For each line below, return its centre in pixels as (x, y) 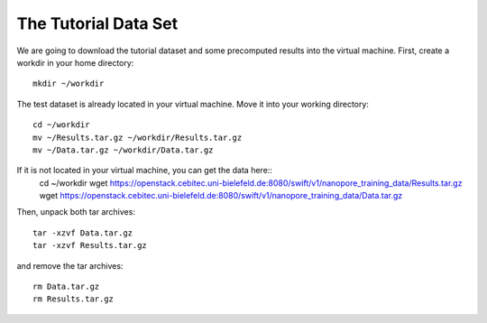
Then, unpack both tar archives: (76, 212)
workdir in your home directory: (75, 62)
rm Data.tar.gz (66, 287)
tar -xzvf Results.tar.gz (90, 245)
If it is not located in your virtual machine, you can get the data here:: (144, 171)
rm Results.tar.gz (74, 299)
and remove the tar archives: (70, 265)
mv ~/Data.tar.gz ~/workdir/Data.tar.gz (123, 150)
